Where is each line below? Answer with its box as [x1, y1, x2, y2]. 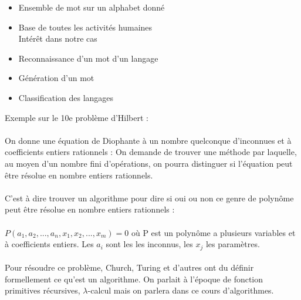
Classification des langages [18, 91, 114, 103]
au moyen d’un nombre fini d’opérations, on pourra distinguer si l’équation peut [5, 157, 293, 169]
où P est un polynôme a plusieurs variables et [131, 226, 296, 238]
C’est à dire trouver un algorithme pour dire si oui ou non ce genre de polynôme [5, 191, 294, 204]
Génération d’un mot [18, 72, 94, 84]
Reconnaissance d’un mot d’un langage [18, 52, 158, 64]
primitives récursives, [5, 284, 80, 296]
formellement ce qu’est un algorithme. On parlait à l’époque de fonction [5, 272, 263, 285]
